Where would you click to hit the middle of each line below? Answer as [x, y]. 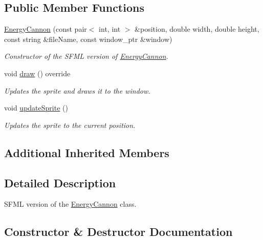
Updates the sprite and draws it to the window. [77, 90]
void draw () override [37, 73]
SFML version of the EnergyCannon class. [70, 204]
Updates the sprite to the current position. [70, 125]
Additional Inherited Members [87, 152]
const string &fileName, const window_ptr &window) [88, 39]
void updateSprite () [36, 108]
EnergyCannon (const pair [46, 29]
